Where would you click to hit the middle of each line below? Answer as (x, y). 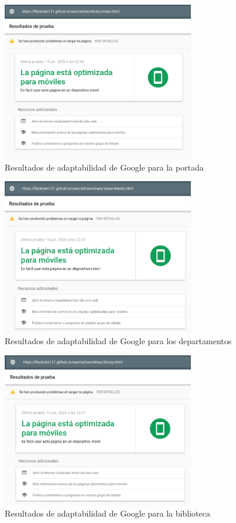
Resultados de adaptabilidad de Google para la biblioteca (107, 513)
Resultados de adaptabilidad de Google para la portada (104, 167)
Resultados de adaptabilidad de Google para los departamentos (118, 341)
